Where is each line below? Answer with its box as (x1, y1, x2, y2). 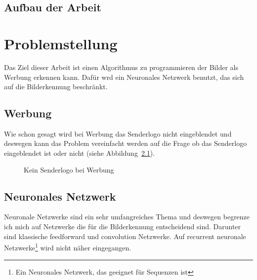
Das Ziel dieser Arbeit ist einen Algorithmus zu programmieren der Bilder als (4, 62, 238, 72)
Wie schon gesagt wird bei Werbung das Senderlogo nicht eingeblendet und (4, 128, 232, 139)
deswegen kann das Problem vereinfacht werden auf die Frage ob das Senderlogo (4, 138, 247, 148)
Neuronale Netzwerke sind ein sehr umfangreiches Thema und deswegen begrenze (4, 211, 250, 222)
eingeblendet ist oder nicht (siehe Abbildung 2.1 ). (4, 148, 155, 158)
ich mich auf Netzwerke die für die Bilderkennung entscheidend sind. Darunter (4, 221, 241, 232)
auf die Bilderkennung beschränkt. (4, 81, 108, 92)
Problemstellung (4, 33, 118, 53)
